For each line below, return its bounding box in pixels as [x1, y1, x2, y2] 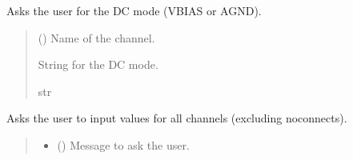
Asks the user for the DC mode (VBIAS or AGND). [6, 2, 262, 18]
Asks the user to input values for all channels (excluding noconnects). [6, 110, 347, 126]
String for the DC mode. [38, 56, 158, 73]
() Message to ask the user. [57, 136, 190, 153]
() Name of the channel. [38, 29, 155, 46]
